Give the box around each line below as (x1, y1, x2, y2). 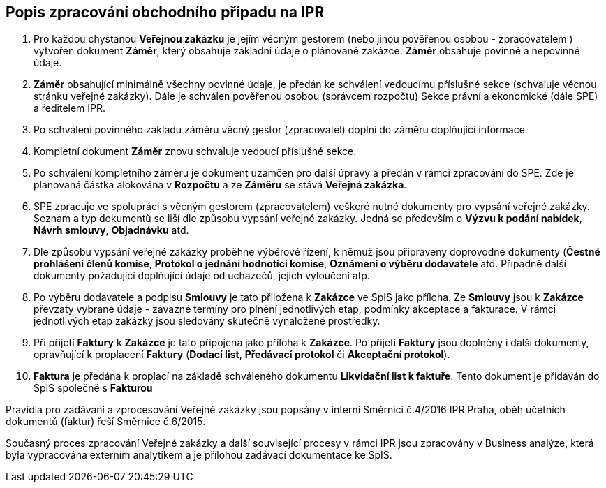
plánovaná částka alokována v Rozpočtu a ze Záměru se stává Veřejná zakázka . (34, 179, 407, 191)
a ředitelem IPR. (34, 102, 106, 114)
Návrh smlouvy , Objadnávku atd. (34, 224, 189, 237)
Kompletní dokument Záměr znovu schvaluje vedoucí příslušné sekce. (34, 145, 357, 158)
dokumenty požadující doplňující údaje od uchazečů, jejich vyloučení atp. (34, 269, 370, 282)
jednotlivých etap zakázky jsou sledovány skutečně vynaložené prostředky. (34, 315, 380, 327)
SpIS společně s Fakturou (34, 382, 153, 394)
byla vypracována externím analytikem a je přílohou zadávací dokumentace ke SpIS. (6, 449, 392, 461)
